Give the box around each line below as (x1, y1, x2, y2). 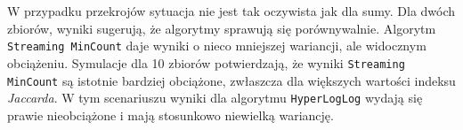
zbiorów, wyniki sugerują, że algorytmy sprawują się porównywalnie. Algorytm (7, 19, 436, 37)
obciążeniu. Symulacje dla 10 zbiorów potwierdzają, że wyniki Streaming (7, 53, 405, 72)
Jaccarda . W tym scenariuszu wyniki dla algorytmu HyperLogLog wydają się (7, 88, 423, 107)
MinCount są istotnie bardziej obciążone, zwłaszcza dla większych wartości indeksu (7, 71, 456, 89)
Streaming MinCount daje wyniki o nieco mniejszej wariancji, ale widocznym (7, 36, 426, 55)
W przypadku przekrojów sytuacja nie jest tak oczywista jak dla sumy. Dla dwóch (7, 2, 456, 19)
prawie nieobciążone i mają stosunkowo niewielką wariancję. (7, 105, 334, 124)
